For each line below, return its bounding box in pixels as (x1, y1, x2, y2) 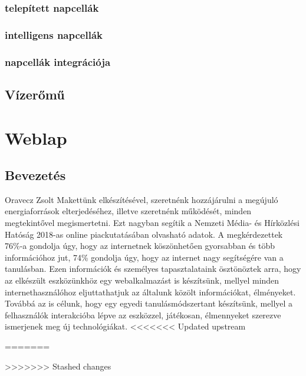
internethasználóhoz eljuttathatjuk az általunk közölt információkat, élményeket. (5, 285, 296, 298)
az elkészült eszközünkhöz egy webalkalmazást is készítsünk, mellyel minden (5, 274, 279, 287)
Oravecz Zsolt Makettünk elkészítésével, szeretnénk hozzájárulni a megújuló (5, 193, 278, 205)
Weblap (5, 125, 67, 149)
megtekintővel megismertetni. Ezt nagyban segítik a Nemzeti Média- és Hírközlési (5, 217, 300, 229)
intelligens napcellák (5, 27, 103, 42)
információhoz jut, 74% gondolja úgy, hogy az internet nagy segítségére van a (5, 251, 284, 263)
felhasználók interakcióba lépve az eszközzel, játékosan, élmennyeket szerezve (5, 308, 281, 321)
